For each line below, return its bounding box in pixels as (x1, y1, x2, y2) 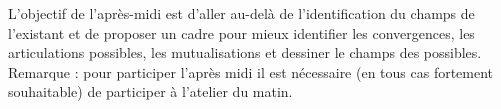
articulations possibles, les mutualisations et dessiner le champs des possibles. (8, 42, 482, 63)
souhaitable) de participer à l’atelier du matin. (8, 81, 293, 102)
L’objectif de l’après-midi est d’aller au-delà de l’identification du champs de (8, 3, 475, 23)
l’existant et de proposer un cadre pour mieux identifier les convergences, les (8, 22, 475, 43)
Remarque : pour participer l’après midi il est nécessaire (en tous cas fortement (8, 61, 494, 82)
